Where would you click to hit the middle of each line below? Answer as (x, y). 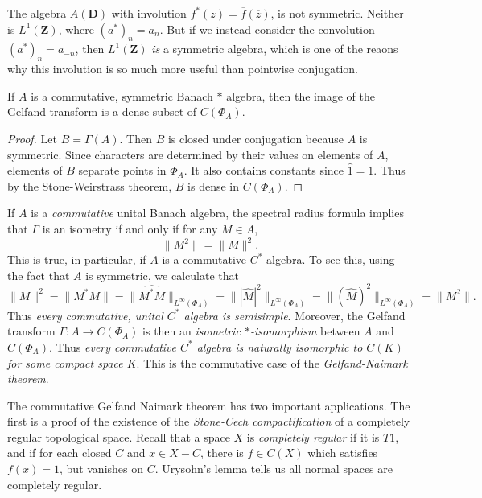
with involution (149, 13)
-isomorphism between (305, 331)
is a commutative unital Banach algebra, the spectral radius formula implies (217, 213)
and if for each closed (60, 453)
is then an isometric (192, 331)
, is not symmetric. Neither (337, 13)
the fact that (39, 275)
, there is (222, 453)
